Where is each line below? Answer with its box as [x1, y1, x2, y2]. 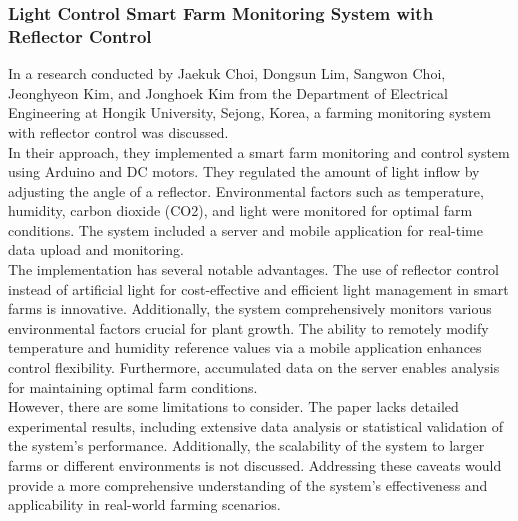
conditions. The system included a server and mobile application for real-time [8, 219, 483, 240]
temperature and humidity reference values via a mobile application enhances [8, 337, 482, 358]
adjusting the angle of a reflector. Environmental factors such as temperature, [8, 180, 484, 201]
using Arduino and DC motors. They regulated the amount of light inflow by [8, 161, 480, 182]
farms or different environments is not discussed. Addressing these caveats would [8, 455, 502, 476]
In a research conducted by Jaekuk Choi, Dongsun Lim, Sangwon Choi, [8, 63, 446, 84]
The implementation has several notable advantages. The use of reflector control [8, 259, 499, 280]
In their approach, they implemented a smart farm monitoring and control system [8, 141, 510, 162]
